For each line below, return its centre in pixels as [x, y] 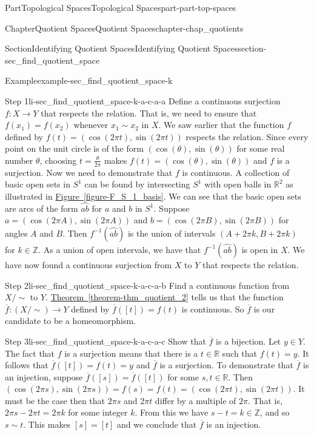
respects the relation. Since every [247, 136]
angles [16, 233]
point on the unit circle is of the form [74, 148]
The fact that [30, 353]
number [19, 160]
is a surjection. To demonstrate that [226, 365]
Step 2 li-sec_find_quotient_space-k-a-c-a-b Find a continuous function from [147, 285]
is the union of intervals [172, 233]
